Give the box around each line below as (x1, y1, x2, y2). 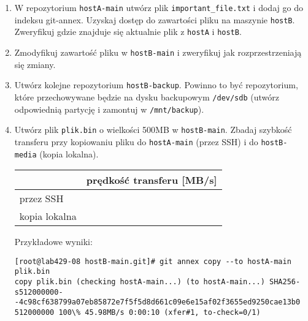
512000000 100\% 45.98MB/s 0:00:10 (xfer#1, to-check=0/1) (14, 308, 261, 317)
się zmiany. (14, 58, 56, 70)
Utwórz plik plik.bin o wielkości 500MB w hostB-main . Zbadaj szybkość (14, 123, 292, 136)
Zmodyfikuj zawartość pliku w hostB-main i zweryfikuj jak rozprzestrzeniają (14, 45, 302, 58)
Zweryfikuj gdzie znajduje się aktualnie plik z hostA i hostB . (14, 25, 242, 38)
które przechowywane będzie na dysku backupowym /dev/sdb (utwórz (14, 90, 279, 103)
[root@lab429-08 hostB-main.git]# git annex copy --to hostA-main (14, 257, 291, 266)
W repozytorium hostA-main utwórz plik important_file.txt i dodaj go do (14, 1, 303, 13)
